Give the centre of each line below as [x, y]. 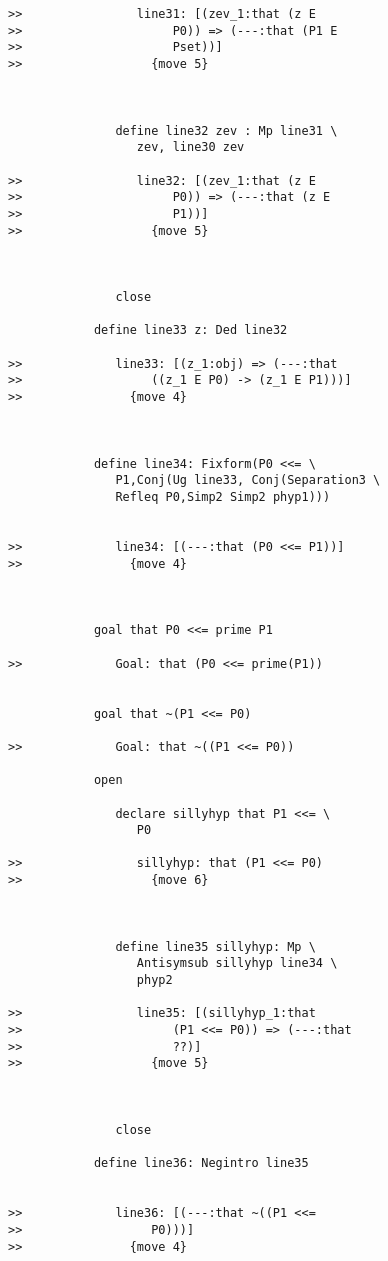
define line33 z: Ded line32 [190, 330]
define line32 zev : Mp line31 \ [226, 130]
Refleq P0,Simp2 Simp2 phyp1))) [223, 497]
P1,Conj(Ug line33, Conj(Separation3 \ [248, 480]
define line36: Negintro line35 [201, 1163]
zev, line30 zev [190, 147]
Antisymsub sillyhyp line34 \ [237, 963]
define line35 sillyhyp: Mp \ [215, 946]
